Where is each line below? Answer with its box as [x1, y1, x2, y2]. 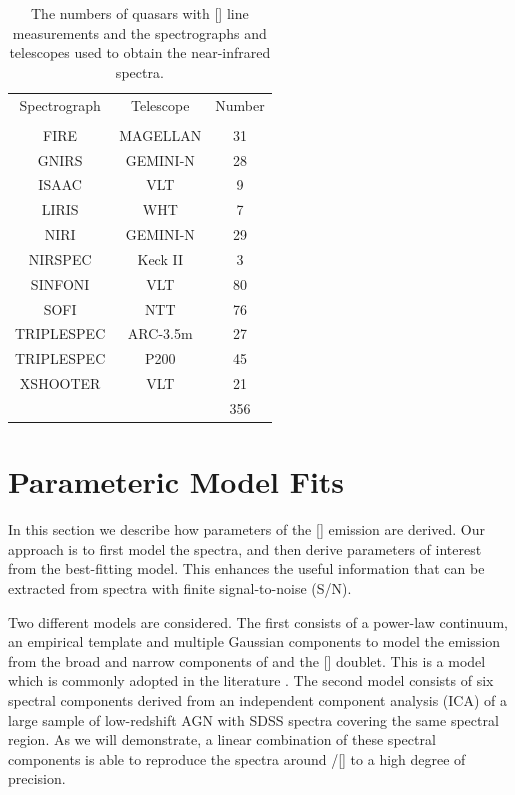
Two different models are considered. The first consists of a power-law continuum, [8, 611, 508, 632]
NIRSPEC [28, 248, 92, 269]
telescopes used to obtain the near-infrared [9, 42, 271, 63]
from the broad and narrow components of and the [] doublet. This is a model [8, 650, 486, 671]
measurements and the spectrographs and [12, 22, 267, 43]
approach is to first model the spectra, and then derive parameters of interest [8, 538, 482, 559]
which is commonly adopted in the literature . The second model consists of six [8, 670, 494, 691]
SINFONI [30, 273, 90, 294]
